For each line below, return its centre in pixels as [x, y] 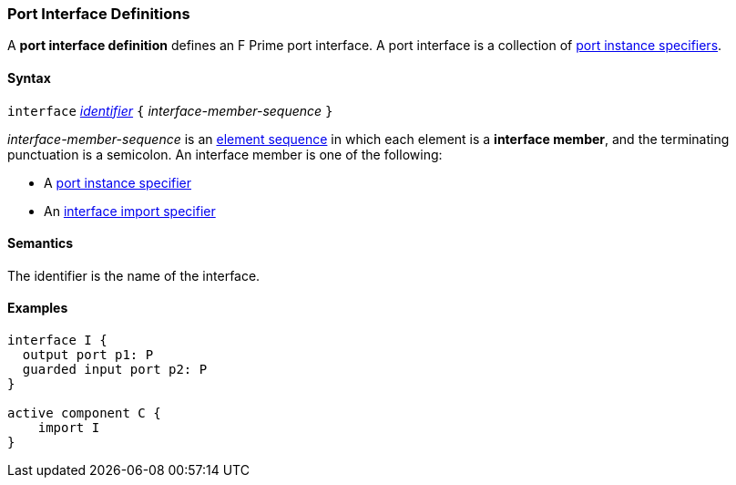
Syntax [29, 77]
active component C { [84, 413]
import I [69, 428]
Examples [38, 308]
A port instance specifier [118, 182]
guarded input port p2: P [115, 370]
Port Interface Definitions [99, 14]
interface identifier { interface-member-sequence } [170, 110]
